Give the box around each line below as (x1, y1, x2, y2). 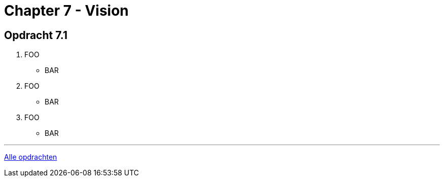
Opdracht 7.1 (4, 28, 67, 42)
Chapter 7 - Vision (4, 2, 129, 19)
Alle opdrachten (4, 153, 57, 162)
